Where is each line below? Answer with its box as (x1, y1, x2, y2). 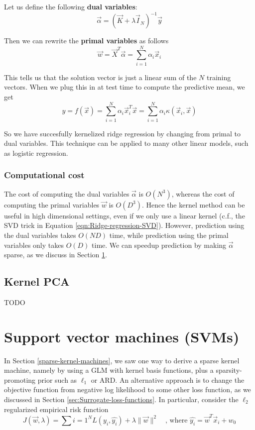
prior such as (37, 374, 77, 385)
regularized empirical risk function (4, 404, 109, 414)
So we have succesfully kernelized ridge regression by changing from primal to (4, 128, 241, 138)
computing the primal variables (4, 199, 100, 210)
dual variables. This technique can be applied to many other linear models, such (4, 138, 249, 148)
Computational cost (4, 169, 85, 181)
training (206, 72, 231, 82)
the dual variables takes (4, 229, 76, 240)
